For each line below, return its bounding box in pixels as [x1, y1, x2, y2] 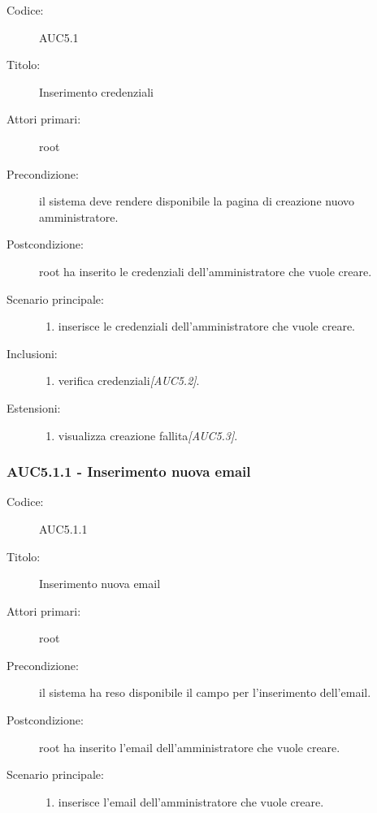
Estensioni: [6, 399, 61, 416]
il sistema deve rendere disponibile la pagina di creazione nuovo [39, 192, 355, 210]
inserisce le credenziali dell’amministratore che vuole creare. [58, 318, 355, 335]
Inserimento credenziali [39, 83, 154, 100]
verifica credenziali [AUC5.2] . [58, 372, 200, 389]
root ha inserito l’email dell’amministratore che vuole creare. [39, 738, 340, 755]
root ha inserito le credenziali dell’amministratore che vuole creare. [39, 262, 372, 279]
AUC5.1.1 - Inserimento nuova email [6, 461, 251, 482]
